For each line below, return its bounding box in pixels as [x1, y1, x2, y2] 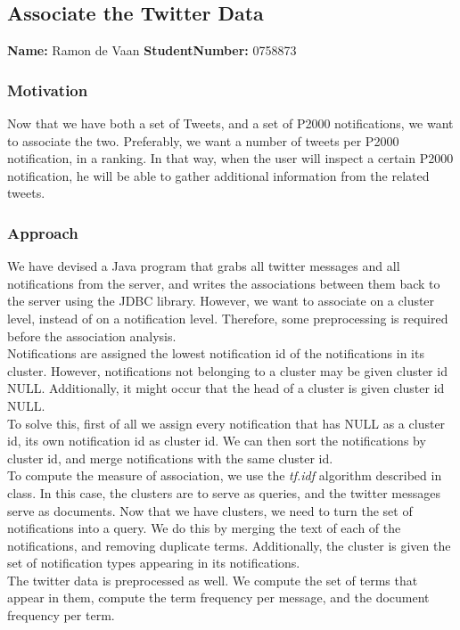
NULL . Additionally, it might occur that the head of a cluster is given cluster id [7, 379, 445, 397]
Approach [7, 221, 78, 243]
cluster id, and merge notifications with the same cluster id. [7, 448, 333, 467]
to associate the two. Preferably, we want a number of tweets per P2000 [7, 131, 399, 150]
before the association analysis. [7, 326, 177, 345]
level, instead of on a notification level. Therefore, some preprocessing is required [7, 308, 448, 327]
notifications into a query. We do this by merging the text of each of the [7, 519, 401, 537]
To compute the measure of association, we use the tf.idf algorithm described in [7, 466, 442, 485]
